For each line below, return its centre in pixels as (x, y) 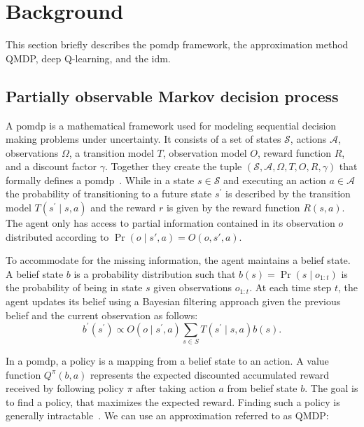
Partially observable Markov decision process (172, 96)
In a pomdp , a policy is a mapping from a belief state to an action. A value (167, 361)
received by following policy (65, 388)
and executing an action (275, 180)
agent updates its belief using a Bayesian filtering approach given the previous (173, 301)
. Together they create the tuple (173, 166)
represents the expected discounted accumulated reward (210, 374)
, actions (308, 139)
